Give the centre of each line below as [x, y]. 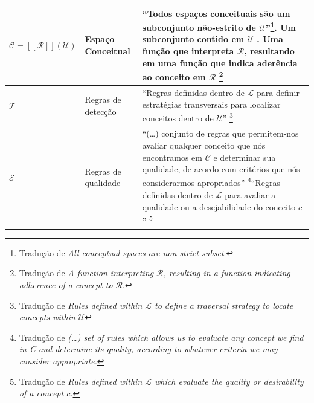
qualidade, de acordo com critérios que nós [221, 169]
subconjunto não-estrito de [199, 27]
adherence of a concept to [66, 285]
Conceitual [107, 50]
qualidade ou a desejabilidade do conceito [219, 206]
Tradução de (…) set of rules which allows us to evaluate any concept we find [161, 337]
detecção [101, 111]
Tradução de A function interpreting [86, 273]
